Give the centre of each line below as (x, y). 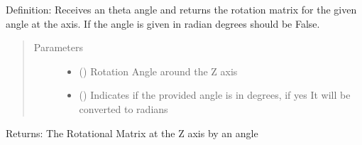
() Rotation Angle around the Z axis (158, 71)
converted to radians (124, 108)
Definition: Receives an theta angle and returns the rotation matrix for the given (181, 9)
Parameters (58, 47)
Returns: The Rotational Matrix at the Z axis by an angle (132, 133)
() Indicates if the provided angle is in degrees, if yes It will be (215, 95)
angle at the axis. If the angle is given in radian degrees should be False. (163, 23)
